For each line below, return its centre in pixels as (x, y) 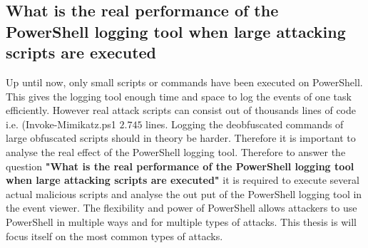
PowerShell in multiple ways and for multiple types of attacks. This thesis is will (181, 221)
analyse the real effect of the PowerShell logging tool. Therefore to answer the (176, 151)
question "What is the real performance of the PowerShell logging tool (180, 166)
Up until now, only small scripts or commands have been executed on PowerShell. (184, 82)
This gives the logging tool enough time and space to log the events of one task (179, 96)
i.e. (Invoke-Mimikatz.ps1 (61, 124)
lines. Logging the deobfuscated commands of (245, 124)
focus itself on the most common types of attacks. (114, 236)
